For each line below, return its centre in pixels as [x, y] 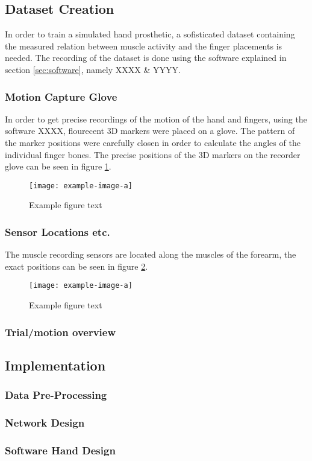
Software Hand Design [60, 450]
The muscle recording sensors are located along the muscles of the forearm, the [151, 254]
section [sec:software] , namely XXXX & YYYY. [93, 69]
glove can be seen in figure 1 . [58, 166]
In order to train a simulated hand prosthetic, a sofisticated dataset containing [150, 34]
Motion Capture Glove [61, 96]
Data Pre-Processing [56, 395]
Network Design [45, 423]
